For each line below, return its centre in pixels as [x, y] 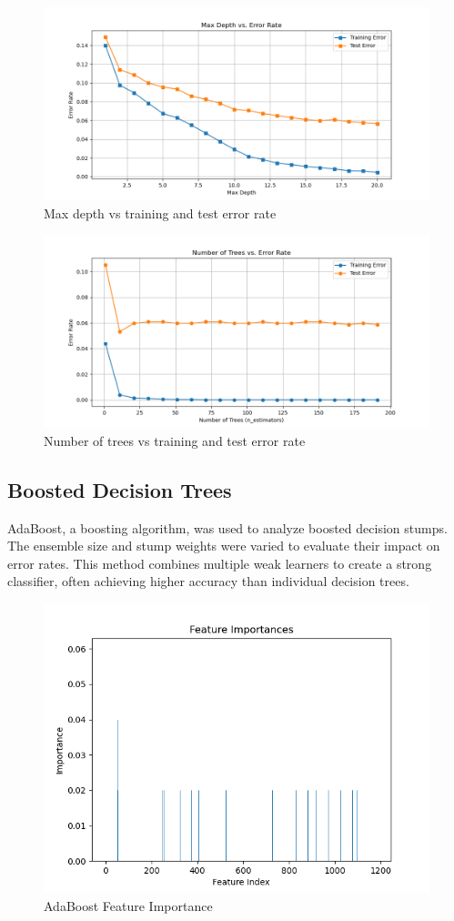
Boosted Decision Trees [120, 489]
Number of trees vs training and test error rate [175, 440]
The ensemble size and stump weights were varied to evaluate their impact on [224, 546]
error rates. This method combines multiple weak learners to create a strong [220, 563]
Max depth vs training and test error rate [160, 213]
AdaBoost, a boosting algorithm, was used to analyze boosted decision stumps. [227, 527]
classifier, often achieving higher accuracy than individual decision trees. [208, 581]
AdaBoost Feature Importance [128, 905]
